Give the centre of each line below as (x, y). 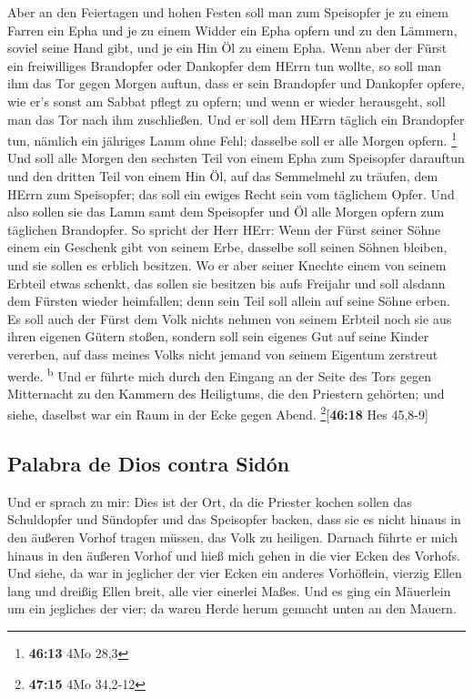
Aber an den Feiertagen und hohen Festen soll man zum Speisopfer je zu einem (228, 12)
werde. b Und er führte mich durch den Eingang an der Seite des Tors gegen (219, 374)
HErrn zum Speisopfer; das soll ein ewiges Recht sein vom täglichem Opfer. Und (231, 193)
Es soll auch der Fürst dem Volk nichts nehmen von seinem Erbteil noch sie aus (230, 318)
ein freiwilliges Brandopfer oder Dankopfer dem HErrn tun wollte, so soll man (225, 65)
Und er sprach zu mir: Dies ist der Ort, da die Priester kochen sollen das (210, 501)
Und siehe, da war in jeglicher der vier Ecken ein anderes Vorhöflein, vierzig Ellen (235, 573)
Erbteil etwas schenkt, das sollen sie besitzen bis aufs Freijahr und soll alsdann (226, 283)
